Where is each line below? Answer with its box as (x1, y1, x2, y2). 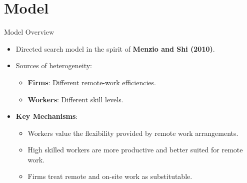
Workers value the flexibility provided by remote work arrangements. (27, 127, 238, 138)
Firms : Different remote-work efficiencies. (27, 77, 156, 87)
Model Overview (4, 27, 54, 37)
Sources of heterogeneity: (15, 60, 92, 71)
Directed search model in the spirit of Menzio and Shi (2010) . (15, 43, 215, 54)
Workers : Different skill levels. (27, 94, 123, 104)
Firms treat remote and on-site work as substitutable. (27, 171, 192, 181)
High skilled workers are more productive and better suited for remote (27, 144, 243, 155)
